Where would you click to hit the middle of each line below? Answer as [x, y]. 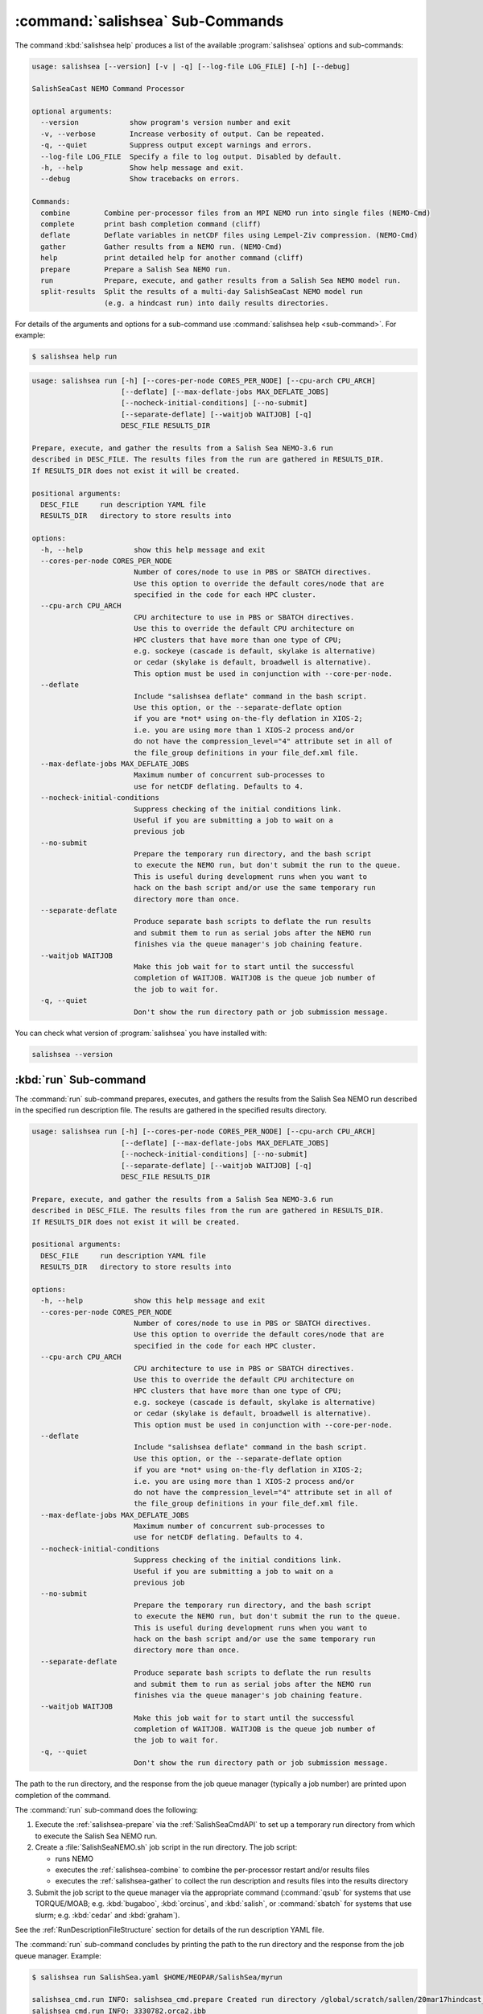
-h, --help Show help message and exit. [142, 168]
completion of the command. [63, 1795]
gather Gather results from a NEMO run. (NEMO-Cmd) [161, 247]
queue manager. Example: [58, 1956]
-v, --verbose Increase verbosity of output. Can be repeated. [183, 134]
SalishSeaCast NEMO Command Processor [108, 89]
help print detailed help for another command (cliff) [172, 258]
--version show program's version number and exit [166, 122]
